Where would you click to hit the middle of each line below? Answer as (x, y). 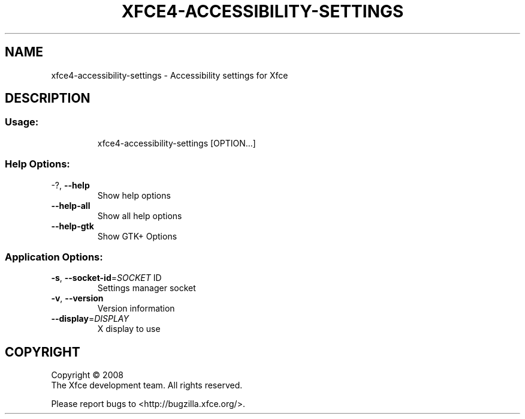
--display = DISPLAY (90, 319)
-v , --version (77, 298)
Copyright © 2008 (87, 375)
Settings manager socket (147, 288)
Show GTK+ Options (137, 236)
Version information (136, 309)
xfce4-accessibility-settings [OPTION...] (176, 143)
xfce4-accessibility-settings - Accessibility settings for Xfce (170, 75)
